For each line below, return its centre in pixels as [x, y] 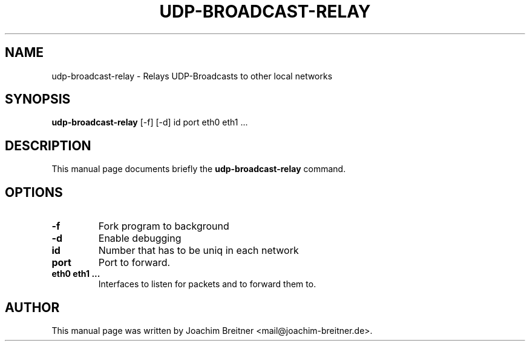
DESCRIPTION [48, 145]
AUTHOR [32, 307]
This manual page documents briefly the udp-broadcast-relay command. [199, 169]
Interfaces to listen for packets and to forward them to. [207, 284]
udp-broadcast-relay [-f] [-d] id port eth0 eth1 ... [150, 122]
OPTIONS [34, 192]
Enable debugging [140, 238]
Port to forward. [134, 263]
